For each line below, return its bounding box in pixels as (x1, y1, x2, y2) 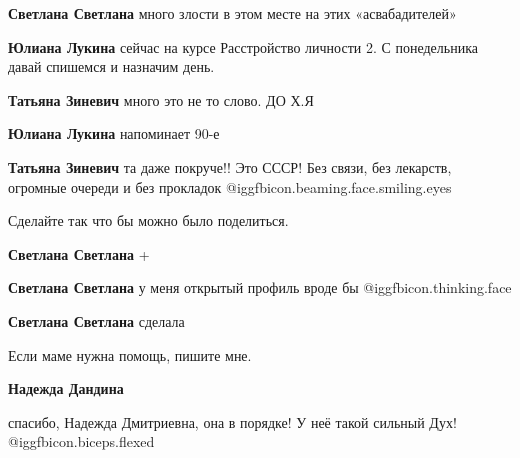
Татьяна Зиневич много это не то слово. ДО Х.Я (8, 89, 314, 110)
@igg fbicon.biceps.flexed (8, 431, 155, 452)
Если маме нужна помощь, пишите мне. (8, 344, 252, 365)
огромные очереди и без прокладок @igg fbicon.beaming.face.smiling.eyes (8, 176, 452, 197)
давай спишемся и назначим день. (8, 56, 215, 77)
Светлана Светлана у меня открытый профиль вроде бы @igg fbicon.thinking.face (8, 277, 512, 298)
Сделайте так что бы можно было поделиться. (8, 210, 289, 231)
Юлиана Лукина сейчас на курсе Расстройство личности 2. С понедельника (8, 36, 478, 57)
